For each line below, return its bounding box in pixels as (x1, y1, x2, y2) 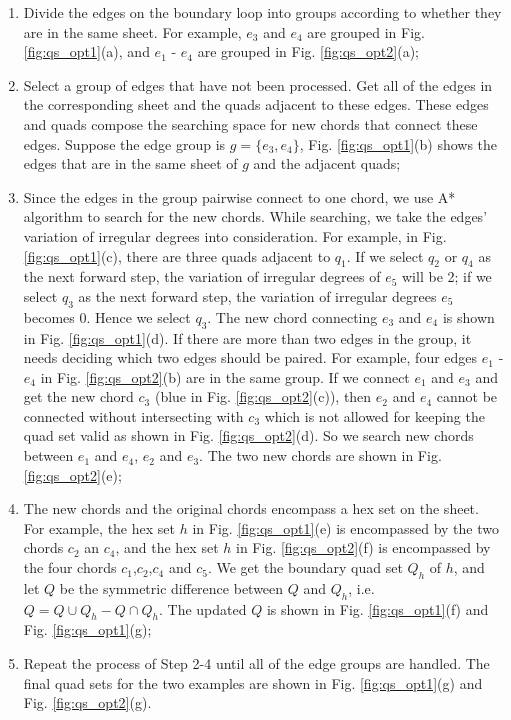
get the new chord (23, 386, 134, 407)
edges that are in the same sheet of (23, 153, 238, 174)
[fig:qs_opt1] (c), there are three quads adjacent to (23, 245, 331, 266)
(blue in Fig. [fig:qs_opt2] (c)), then (154, 386, 372, 407)
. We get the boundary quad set (207, 557, 403, 578)
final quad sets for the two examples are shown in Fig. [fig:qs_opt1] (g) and (23, 672, 483, 693)
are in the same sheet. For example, (23, 21, 242, 42)
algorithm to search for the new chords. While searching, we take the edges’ (23, 206, 488, 227)
